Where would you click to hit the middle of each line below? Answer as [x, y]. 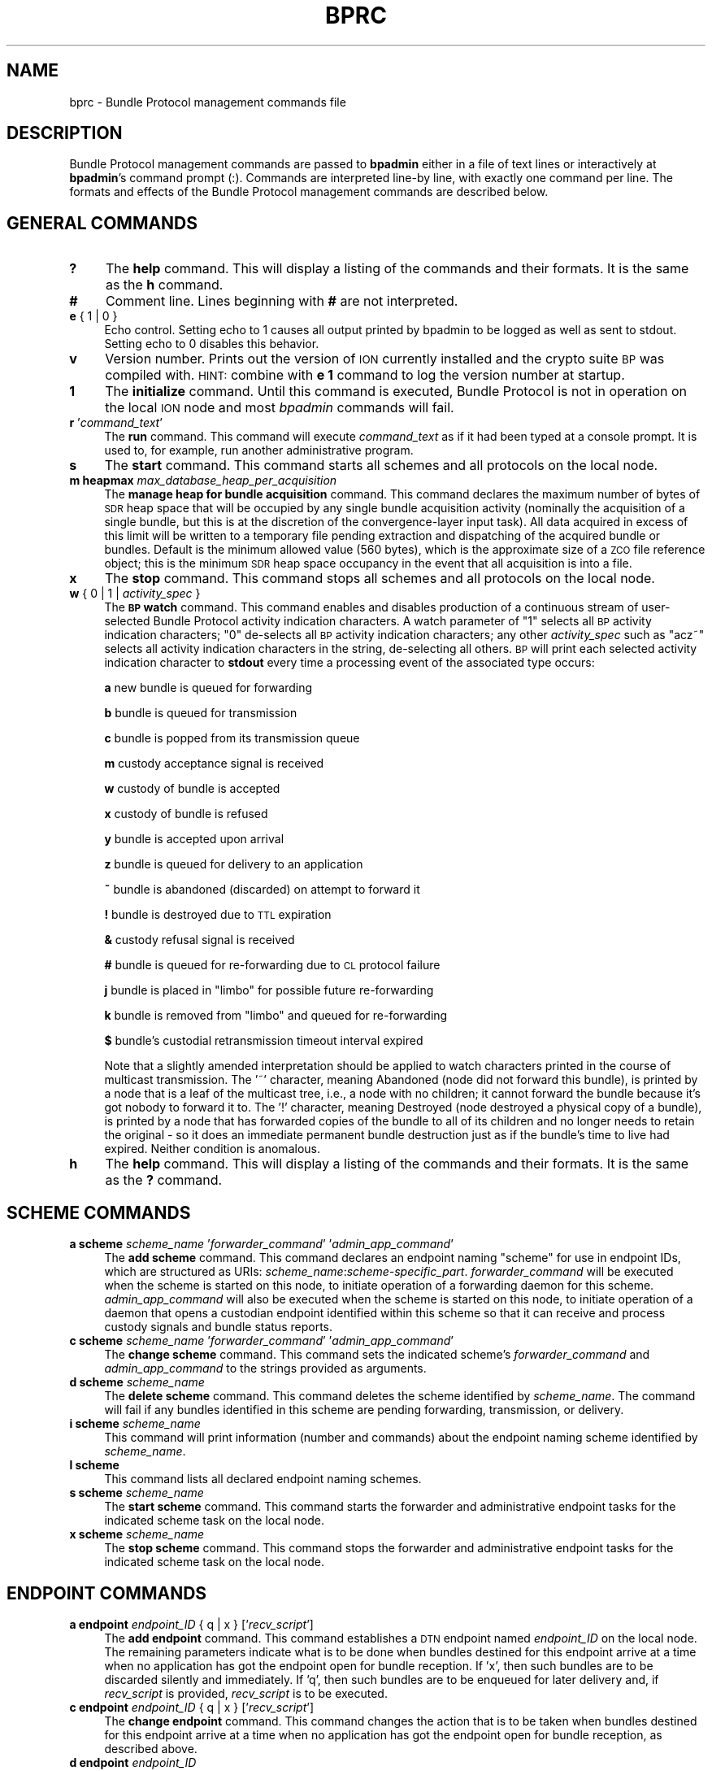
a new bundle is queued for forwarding [208, 688]
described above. [151, 1748]
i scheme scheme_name [135, 1424]
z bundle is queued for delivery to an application [234, 864]
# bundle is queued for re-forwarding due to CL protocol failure [272, 965]
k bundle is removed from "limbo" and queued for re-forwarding [276, 1016]
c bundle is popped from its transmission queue [232, 738]
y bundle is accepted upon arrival [194, 839]
